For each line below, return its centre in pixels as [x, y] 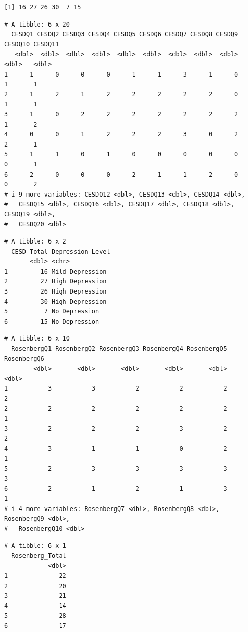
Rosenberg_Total [39, 556]
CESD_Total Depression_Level [61, 251]
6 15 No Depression [52, 321]
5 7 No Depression [52, 312]
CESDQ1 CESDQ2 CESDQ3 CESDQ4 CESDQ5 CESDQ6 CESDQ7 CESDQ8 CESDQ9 [125, 34]
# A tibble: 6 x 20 [37, 24]
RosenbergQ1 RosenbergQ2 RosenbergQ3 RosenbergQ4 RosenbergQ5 [119, 349]
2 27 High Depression [55, 282]
